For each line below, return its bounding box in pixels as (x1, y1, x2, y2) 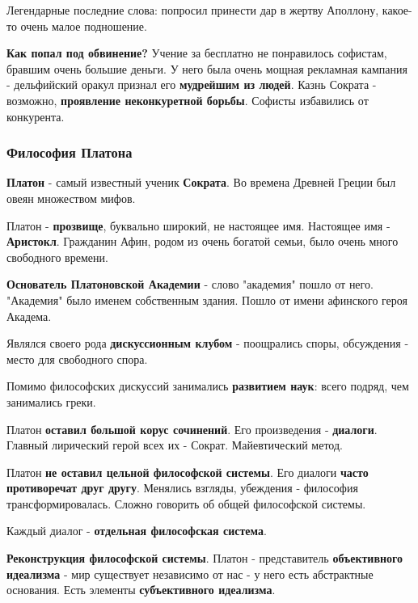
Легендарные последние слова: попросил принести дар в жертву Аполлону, (6, 2, 379, 18)
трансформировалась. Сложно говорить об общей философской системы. (6, 495, 366, 512)
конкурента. (6, 108, 65, 124)
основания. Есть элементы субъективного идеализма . (6, 581, 276, 598)
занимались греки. (6, 393, 96, 410)
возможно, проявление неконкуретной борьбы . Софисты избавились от (6, 91, 369, 108)
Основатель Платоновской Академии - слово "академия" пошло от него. (6, 276, 374, 293)
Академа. (6, 307, 52, 324)
